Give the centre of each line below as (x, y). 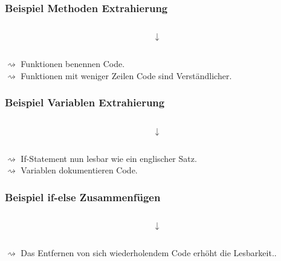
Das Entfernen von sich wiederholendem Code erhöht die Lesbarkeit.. (149, 253)
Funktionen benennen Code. (73, 64)
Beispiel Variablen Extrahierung (85, 102)
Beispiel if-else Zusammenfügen (83, 197)
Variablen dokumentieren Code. (79, 170)
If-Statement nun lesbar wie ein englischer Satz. (109, 158)
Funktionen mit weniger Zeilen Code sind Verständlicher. (126, 75)
